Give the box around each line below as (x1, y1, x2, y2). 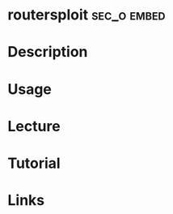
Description (7, 43, 88, 62)
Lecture (7, 117, 61, 135)
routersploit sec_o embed (7, 6, 166, 24)
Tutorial (7, 154, 61, 172)
